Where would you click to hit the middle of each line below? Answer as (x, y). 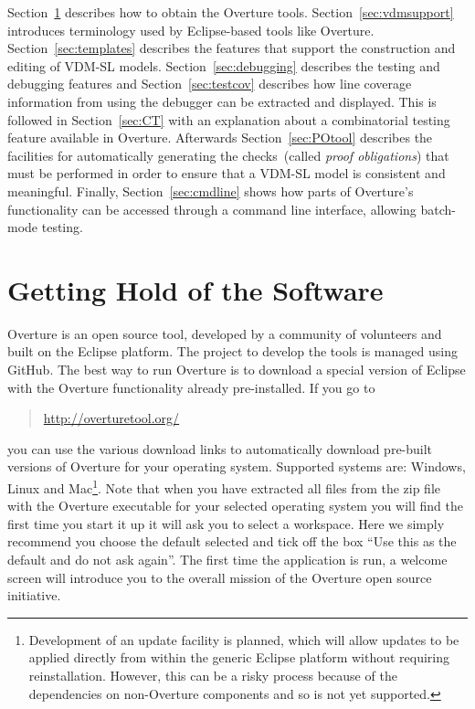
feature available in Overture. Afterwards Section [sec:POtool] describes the (220, 138)
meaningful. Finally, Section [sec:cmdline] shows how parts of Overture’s (211, 190)
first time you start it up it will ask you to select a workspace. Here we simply (226, 523)
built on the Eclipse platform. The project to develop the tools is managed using (232, 351)
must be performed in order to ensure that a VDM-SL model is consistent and (227, 173)
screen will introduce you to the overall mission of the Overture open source (220, 577)
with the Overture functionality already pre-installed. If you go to (191, 387)
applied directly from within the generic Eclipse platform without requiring (239, 657)
